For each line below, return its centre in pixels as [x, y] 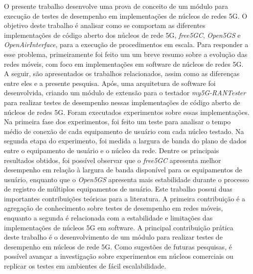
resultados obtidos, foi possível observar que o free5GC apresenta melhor [113, 160]
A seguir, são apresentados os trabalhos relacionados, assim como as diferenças [122, 73]
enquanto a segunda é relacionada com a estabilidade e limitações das [108, 218]
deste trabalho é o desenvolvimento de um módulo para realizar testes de [113, 237]
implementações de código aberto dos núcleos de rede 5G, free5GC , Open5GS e [122, 35]
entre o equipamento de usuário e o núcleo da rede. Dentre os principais [112, 150]
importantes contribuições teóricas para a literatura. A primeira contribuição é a [125, 198]
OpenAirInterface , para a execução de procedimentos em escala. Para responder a [126, 44]
